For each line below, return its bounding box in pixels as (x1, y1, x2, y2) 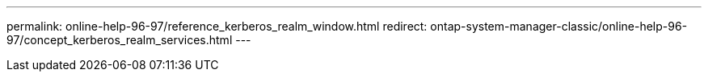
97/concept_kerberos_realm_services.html (6, 33, 233, 47)
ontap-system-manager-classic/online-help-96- (430, 19, 688, 33)
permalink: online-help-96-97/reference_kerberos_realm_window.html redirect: (6, 19, 428, 33)
